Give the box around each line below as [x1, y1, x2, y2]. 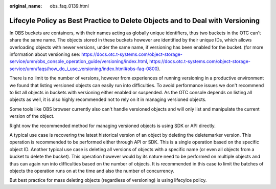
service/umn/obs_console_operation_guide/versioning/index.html [9, 58, 147, 65]
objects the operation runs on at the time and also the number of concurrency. [9, 167, 175, 174]
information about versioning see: [9, 51, 81, 57]
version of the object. [9, 113, 55, 119]
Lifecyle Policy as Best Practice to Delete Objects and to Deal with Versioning [9, 16, 260, 25]
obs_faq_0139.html [50, 3, 89, 9]
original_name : [9, 3, 42, 9]
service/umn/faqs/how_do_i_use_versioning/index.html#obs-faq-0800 [9, 66, 158, 72]
